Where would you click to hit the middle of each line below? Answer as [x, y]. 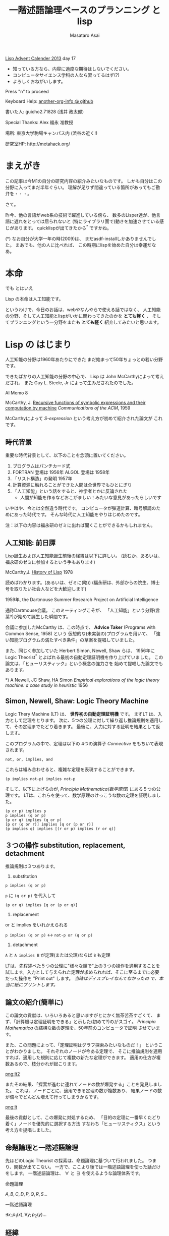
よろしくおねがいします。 [39, 81]
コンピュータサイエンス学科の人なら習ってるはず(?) [66, 75]
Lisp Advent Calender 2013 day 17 [41, 58]
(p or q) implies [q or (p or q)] [42, 905]
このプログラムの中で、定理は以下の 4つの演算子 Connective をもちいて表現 [84, 743]
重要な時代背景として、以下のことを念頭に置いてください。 [67, 455]
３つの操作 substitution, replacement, [65, 845]
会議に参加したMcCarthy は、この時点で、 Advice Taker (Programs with [80, 627]
